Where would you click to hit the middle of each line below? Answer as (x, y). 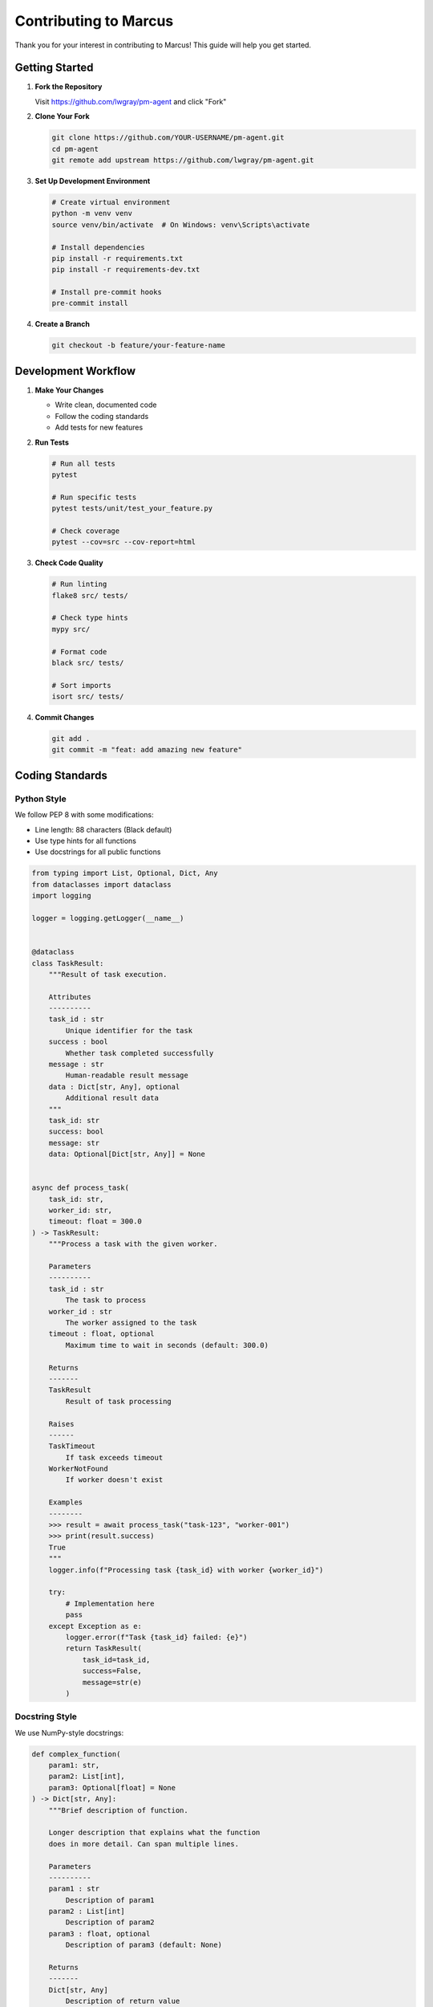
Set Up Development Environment (93, 181)
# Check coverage (86, 531)
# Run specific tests (94, 497)
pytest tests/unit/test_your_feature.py (132, 509)
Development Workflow (75, 370)
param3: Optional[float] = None (112, 1787)
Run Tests (52, 442)
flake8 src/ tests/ (90, 595)
